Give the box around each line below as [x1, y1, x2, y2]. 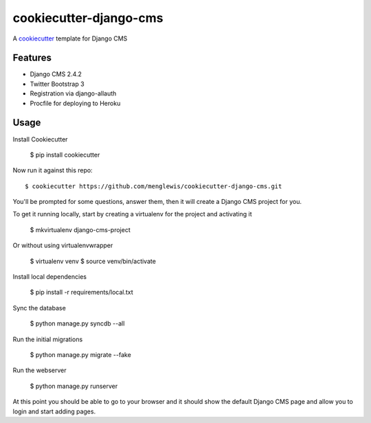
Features [12, 52, 52, 64]
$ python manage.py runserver [30, 382, 118, 390]
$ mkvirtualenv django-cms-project [30, 225, 131, 233]
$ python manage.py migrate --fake [30, 351, 132, 358]
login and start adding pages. [12, 407, 96, 415]
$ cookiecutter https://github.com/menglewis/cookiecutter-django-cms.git [25, 182, 282, 190]
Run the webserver [12, 366, 67, 374]
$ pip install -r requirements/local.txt [30, 288, 133, 297]
